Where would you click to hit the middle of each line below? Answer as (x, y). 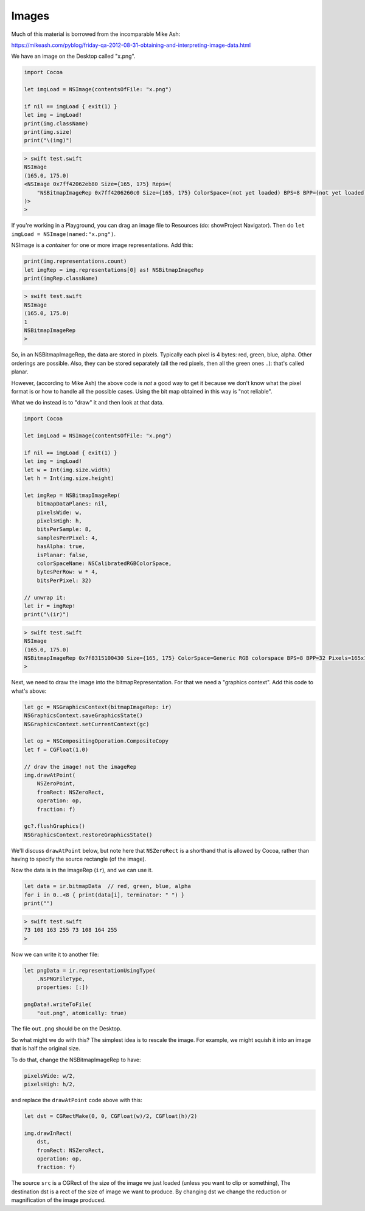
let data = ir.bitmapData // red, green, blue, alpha (107, 886)
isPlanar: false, (63, 555)
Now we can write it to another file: (55, 954)
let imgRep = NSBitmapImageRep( (72, 495)
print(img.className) (56, 123)
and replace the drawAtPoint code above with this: (77, 1100)
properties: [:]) (63, 987)
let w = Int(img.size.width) (68, 470)
